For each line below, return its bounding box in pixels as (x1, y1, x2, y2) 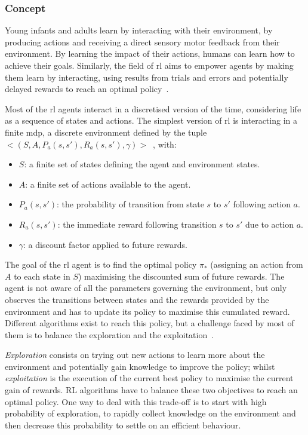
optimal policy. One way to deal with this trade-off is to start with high (5, 395, 267, 408)
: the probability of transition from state (56, 198, 204, 210)
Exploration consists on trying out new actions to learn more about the (5, 348, 265, 361)
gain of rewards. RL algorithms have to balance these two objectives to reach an (5, 384, 298, 396)
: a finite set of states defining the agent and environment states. (24, 158, 260, 170)
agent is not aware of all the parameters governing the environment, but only (5, 281, 287, 294)
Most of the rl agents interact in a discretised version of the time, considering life (5, 102, 301, 115)
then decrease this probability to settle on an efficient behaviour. (5, 418, 241, 431)
